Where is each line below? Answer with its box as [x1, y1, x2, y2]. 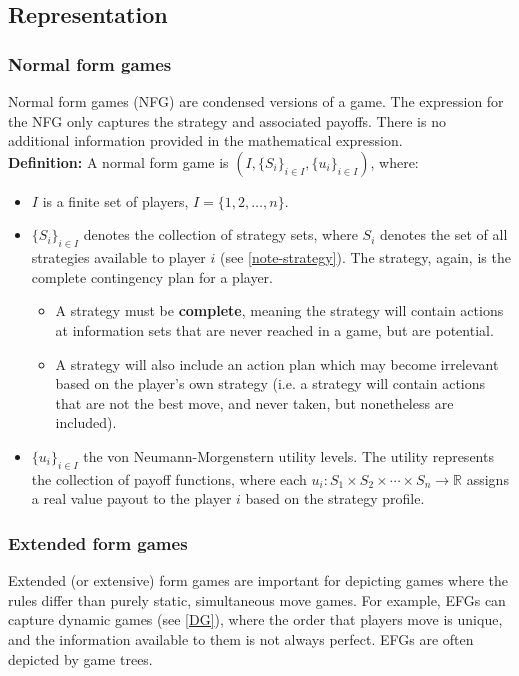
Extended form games [8, 530, 188, 555]
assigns [466, 468, 509, 489]
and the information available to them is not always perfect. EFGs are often [8, 628, 474, 649]
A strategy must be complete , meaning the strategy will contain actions [55, 300, 504, 321]
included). [55, 412, 117, 433]
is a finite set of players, [42, 190, 189, 211]
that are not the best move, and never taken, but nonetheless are [55, 392, 454, 413]
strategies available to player [31, 247, 206, 268]
